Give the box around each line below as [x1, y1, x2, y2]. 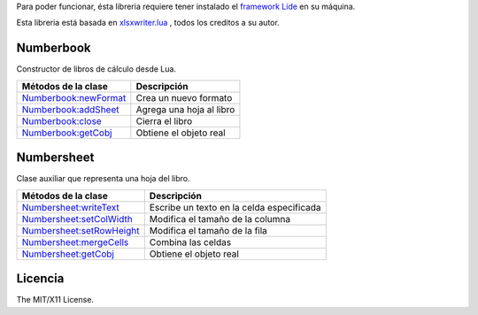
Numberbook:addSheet [21, 103, 119, 115]
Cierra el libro [135, 115, 193, 127]
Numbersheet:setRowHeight [21, 224, 140, 236]
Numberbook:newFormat [21, 91, 127, 104]
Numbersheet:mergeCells [21, 235, 129, 248]
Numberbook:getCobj [21, 127, 112, 139]
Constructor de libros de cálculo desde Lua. [16, 64, 177, 74]
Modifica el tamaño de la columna [149, 212, 291, 225]
